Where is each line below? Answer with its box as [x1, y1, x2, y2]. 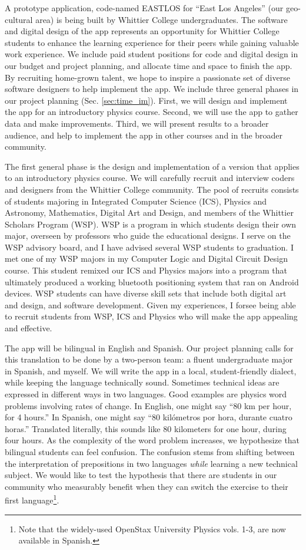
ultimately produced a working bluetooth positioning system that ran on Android [5, 275, 299, 288]
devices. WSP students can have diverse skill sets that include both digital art [5, 287, 287, 299]
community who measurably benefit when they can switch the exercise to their [5, 480, 288, 492]
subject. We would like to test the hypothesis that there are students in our [5, 469, 277, 481]
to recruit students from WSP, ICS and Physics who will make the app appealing [5, 310, 298, 322]
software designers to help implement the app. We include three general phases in [5, 83, 299, 95]
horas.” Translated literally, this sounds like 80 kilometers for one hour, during [5, 422, 287, 434]
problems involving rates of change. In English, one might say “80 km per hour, [5, 399, 292, 411]
